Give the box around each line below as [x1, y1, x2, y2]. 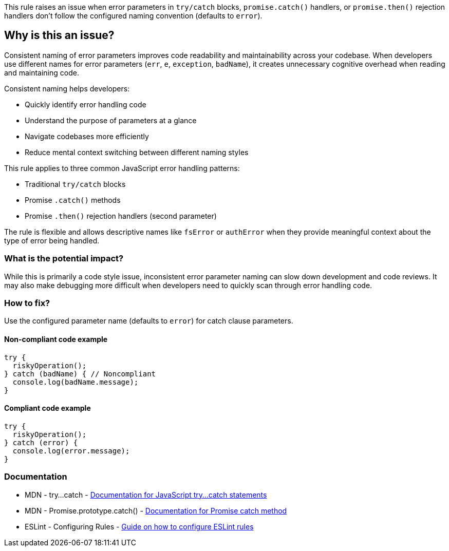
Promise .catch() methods [25, 195, 121, 204]
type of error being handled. [4, 236, 100, 245]
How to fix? [4, 297, 50, 308]
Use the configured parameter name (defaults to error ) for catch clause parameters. [4, 316, 293, 326]
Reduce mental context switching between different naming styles [25, 147, 249, 157]
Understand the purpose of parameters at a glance [25, 116, 197, 125]
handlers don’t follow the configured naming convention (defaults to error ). [4, 11, 263, 20]
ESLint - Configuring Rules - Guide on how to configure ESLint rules [25, 522, 254, 531]
